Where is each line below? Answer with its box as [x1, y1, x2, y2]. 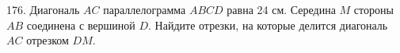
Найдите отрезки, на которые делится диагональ [154, 16, 388, 33]
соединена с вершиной [26, 16, 135, 33]
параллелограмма [103, 2, 186, 17]
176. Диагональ [6, 2, 80, 17]
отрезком [26, 32, 69, 48]
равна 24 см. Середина [227, 2, 336, 17]
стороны [353, 2, 394, 17]
